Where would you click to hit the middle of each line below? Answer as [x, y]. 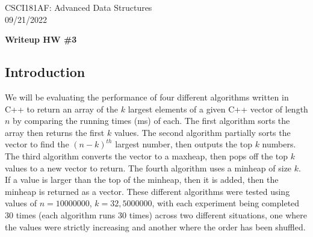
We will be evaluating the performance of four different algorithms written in [147, 97]
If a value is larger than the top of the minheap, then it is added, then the [142, 180]
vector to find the [37, 144]
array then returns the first [55, 132]
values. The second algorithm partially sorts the [202, 132]
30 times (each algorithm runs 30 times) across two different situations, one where [156, 214]
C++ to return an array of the [62, 109]
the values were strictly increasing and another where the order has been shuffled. [155, 226]
